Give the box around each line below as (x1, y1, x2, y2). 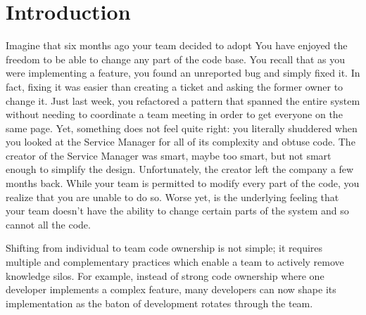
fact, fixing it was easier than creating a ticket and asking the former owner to (6, 79, 343, 94)
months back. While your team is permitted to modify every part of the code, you (6, 176, 360, 191)
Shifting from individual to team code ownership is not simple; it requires (6, 240, 323, 255)
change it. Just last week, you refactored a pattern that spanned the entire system (6, 93, 360, 108)
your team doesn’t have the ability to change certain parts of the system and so (6, 203, 349, 218)
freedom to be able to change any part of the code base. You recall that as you (6, 51, 346, 66)
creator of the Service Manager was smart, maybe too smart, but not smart (6, 148, 332, 162)
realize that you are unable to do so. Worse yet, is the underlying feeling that (6, 189, 339, 204)
